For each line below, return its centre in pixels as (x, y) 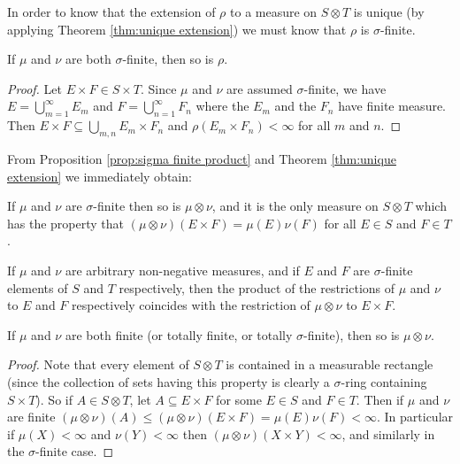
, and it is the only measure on (295, 206)
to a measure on (274, 12)
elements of (38, 287)
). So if (54, 399)
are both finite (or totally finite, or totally (179, 334)
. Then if (380, 399)
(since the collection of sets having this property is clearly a (169, 381)
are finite (31, 417)
